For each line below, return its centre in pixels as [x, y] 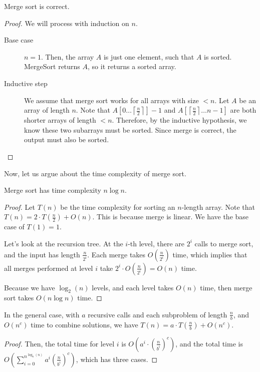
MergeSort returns [52, 66]
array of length [47, 110]
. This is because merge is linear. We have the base [171, 217]
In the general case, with [42, 314]
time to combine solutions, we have [84, 324]
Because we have [30, 287]
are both [243, 110]
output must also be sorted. [67, 139]
